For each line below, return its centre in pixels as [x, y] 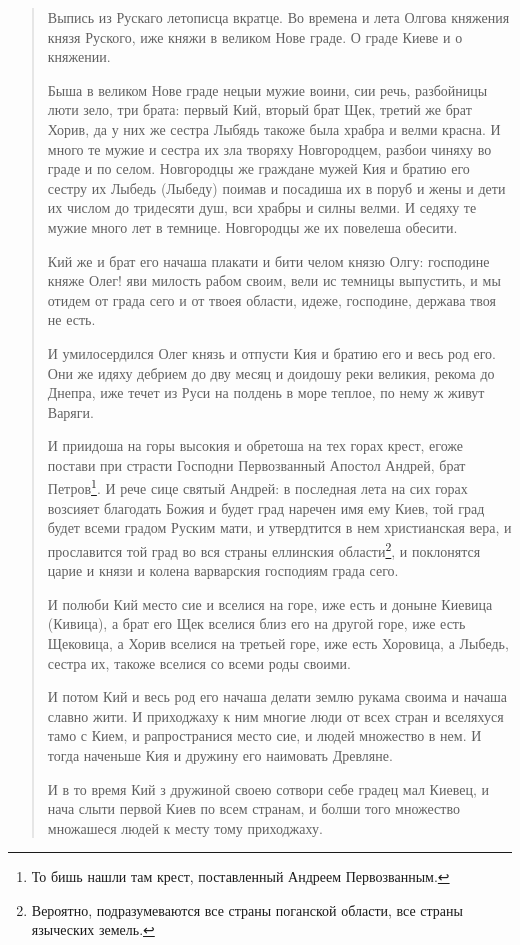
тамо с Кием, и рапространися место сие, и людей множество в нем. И [264, 735]
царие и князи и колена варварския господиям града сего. [223, 570]
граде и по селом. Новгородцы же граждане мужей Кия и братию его [258, 168]
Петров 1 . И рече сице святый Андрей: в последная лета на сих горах [257, 487]
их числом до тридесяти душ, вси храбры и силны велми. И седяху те [262, 207]
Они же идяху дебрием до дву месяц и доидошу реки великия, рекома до [271, 372]
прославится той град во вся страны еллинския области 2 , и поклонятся [264, 549]
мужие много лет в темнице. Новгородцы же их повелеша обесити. [252, 226]
